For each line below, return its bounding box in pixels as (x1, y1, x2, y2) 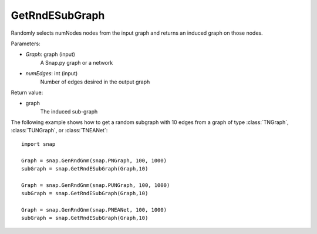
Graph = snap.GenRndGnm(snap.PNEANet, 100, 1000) (21, 206, 167, 213)
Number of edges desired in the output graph (40, 78, 150, 85)
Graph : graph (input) (25, 51, 76, 58)
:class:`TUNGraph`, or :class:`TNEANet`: (11, 127, 108, 134)
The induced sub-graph (40, 108, 98, 115)
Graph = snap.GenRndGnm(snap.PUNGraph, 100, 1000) (21, 182, 170, 188)
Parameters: (11, 40, 41, 47)
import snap (21, 141, 56, 147)
